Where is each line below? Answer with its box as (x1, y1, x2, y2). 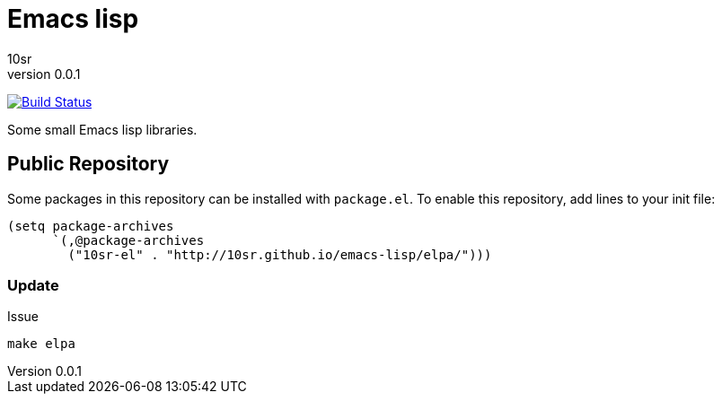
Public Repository (7, 153, 170, 176)
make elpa (7, 336, 75, 352)
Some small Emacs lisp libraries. (7, 121, 198, 137)
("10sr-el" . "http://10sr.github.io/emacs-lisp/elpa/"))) (67, 247, 492, 262)
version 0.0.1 (7, 65, 81, 82)
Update (7, 275, 59, 294)
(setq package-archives (7, 218, 174, 233)
